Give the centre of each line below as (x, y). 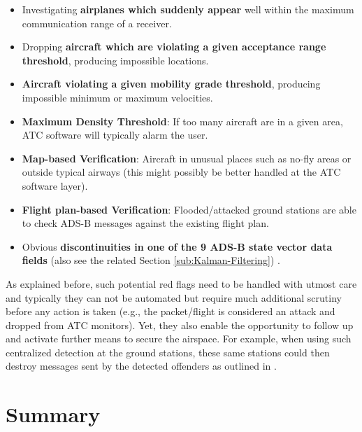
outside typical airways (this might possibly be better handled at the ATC (181, 172)
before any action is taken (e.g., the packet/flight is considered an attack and (171, 311)
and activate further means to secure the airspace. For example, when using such (179, 339)
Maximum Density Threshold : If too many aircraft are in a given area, (182, 121)
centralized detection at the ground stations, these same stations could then (168, 352)
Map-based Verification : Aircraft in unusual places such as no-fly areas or (187, 158)
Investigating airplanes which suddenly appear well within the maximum (188, 9)
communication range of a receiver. (97, 23)
